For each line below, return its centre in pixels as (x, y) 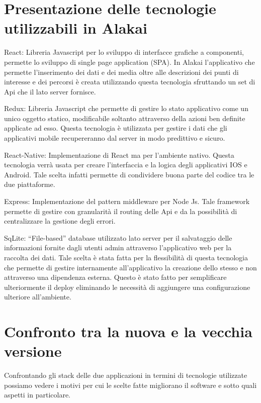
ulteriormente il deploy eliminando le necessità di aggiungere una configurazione (127, 287)
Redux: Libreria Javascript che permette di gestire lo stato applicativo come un (126, 108)
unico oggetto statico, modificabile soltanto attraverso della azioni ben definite (125, 118)
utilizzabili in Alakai (76, 28)
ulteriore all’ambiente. (38, 297)
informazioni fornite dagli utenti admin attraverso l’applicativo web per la (118, 247)
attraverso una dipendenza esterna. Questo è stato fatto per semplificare (115, 277)
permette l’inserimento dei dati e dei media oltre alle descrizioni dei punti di (121, 72)
